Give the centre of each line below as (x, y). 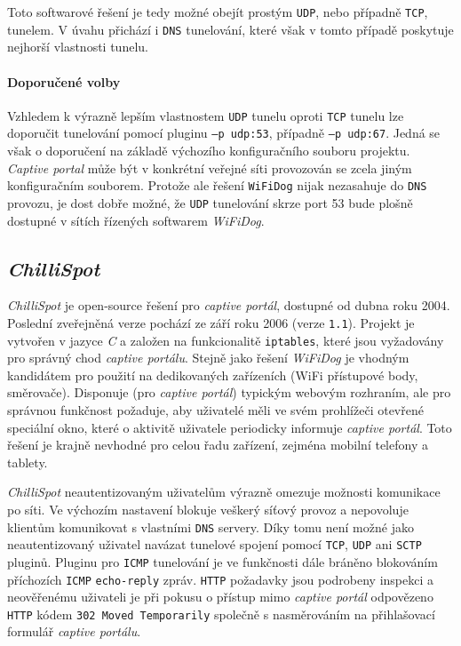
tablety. (28, 462)
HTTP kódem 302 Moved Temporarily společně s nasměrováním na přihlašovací (221, 614)
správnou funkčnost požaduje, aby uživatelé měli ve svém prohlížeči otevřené (215, 410)
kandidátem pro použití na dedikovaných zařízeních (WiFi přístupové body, (213, 375)
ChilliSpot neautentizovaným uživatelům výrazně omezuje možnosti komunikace (224, 492)
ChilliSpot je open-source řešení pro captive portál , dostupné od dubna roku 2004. (229, 305)
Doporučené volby (64, 81)
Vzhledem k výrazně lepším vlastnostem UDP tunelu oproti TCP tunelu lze (206, 115)
